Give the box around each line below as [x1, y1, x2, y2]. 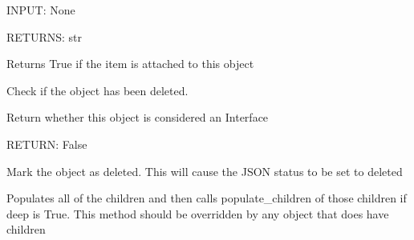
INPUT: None [6, 2, 75, 18]
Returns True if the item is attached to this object [6, 55, 254, 72]
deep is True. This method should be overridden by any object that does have [6, 205, 389, 222]
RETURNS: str [6, 28, 83, 45]
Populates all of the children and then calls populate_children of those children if [6, 190, 407, 206]
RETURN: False [6, 135, 87, 152]
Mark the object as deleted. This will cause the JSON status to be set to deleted [6, 162, 403, 179]
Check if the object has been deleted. [6, 82, 189, 98]
